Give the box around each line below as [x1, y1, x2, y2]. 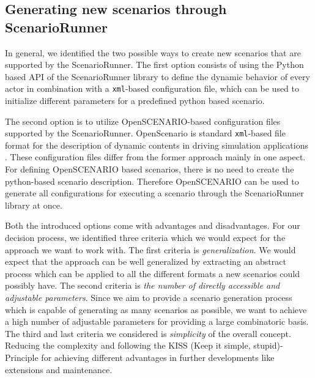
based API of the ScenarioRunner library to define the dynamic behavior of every [5, 70, 310, 83]
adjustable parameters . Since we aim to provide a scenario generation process [5, 291, 292, 303]
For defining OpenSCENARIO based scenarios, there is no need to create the [5, 163, 294, 176]
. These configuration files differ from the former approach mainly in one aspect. [5, 150, 306, 163]
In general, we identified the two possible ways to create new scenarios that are [5, 46, 301, 59]
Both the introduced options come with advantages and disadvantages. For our [5, 219, 300, 232]
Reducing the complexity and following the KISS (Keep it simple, [5, 339, 251, 352]
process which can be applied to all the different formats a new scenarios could [5, 267, 300, 280]
